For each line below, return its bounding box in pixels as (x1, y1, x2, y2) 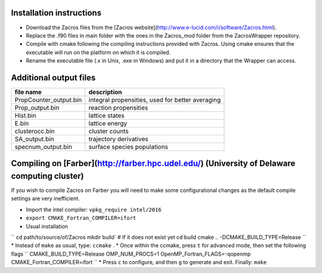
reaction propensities (88, 103, 148, 111)
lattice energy (88, 119, 128, 128)
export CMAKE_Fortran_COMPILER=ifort (26, 215, 137, 222)
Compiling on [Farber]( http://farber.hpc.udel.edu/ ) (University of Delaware (11, 159, 296, 169)
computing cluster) (11, 171, 84, 181)
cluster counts (88, 127, 129, 135)
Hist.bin (14, 111, 36, 119)
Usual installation (26, 222, 69, 229)
